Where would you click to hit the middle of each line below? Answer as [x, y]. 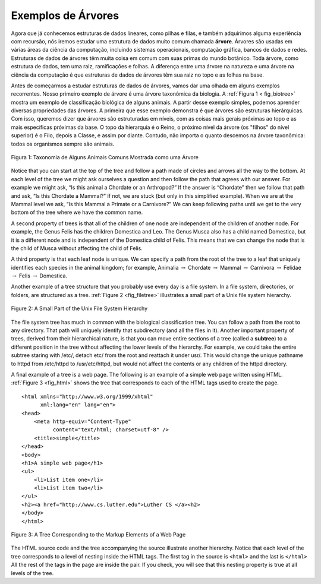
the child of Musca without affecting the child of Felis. [77, 248]
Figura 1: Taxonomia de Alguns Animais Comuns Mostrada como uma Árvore [105, 157]
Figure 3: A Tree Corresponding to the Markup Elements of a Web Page [98, 535]
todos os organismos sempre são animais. [63, 144]
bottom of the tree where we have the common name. [77, 212]
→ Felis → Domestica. [40, 276]
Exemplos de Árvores [65, 15]
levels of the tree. [32, 573]
